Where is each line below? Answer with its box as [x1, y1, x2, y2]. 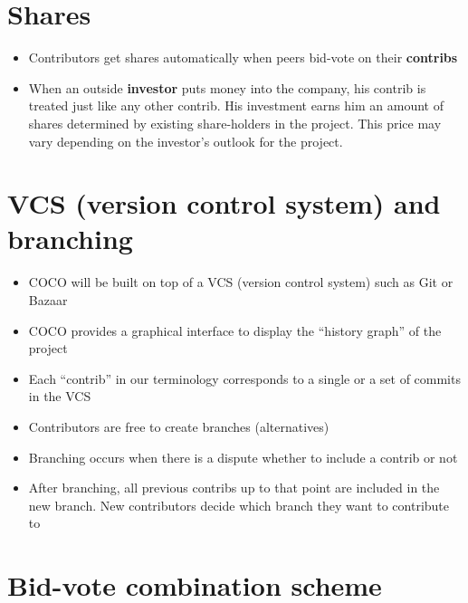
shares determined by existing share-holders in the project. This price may [28, 113, 442, 132]
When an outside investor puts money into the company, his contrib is [28, 78, 426, 97]
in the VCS [28, 387, 91, 406]
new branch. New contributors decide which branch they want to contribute [28, 495, 450, 514]
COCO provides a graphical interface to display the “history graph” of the [28, 321, 442, 340]
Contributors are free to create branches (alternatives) [28, 416, 330, 435]
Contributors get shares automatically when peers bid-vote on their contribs [28, 48, 458, 67]
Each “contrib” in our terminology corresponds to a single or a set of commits [28, 368, 461, 388]
